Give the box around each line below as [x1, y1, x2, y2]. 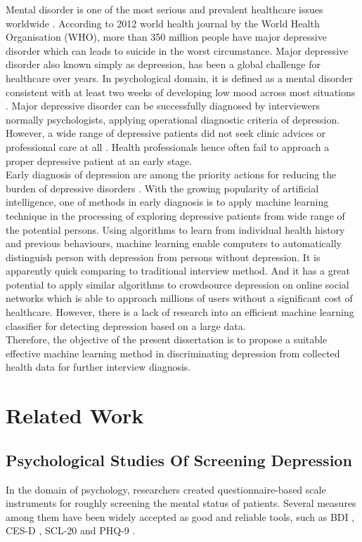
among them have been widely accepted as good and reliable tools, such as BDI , [6, 509, 355, 524]
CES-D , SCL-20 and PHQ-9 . [6, 523, 136, 538]
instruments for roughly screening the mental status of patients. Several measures [6, 496, 356, 510]
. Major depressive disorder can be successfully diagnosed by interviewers [6, 98, 320, 113]
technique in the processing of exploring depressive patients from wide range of [6, 208, 345, 223]
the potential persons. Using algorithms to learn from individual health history [6, 222, 345, 237]
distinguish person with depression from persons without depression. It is [6, 249, 321, 264]
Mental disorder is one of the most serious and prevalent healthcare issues [6, 2, 323, 16]
